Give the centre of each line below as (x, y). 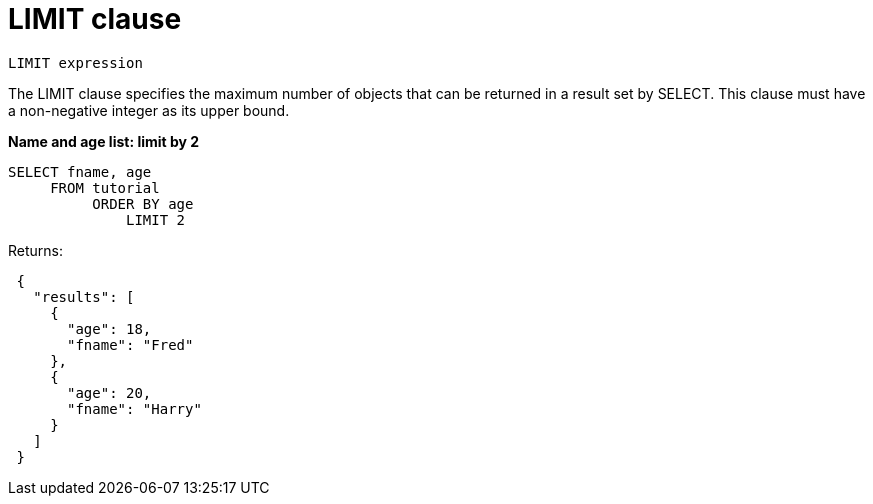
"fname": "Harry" (134, 408)
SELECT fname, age (80, 171)
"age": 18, (109, 328)
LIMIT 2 (156, 219)
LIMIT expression (75, 62)
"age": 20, (109, 392)
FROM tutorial (105, 187)
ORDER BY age (143, 203)
